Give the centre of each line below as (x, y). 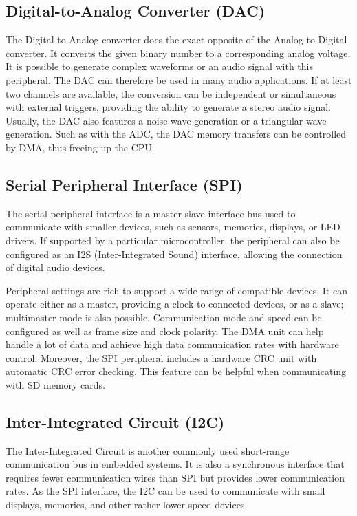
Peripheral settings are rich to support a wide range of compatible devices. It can (176, 290)
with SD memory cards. (56, 384)
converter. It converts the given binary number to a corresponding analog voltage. (178, 53)
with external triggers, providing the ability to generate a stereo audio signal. (168, 107)
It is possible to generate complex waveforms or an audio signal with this (159, 66)
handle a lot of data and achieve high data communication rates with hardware (172, 344)
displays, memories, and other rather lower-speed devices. (127, 505)
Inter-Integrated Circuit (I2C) (115, 421)
